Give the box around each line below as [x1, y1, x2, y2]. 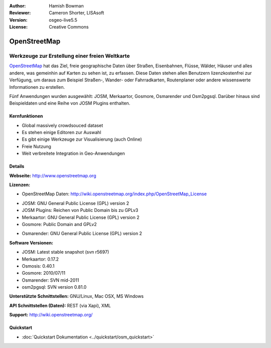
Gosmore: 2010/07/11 [22, 270, 65, 276]
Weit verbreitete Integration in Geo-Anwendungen [22, 151, 125, 157]
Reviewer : [9, 10, 31, 16]
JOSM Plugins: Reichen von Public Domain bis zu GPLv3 [22, 207, 139, 213]
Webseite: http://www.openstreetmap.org [9, 172, 96, 178]
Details [9, 163, 25, 169]
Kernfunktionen [9, 113, 43, 119]
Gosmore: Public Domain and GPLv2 [22, 221, 97, 227]
